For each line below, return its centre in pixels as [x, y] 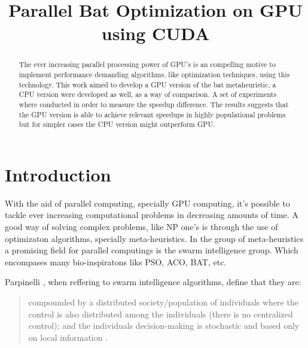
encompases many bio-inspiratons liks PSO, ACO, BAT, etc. [116, 261]
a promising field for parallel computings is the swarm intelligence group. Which [152, 250]
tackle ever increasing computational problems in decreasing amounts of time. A [152, 215]
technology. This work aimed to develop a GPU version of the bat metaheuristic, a [147, 84]
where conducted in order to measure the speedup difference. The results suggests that [154, 104]
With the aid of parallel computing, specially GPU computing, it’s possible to [147, 203]
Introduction [58, 174]
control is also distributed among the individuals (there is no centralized [161, 314]
